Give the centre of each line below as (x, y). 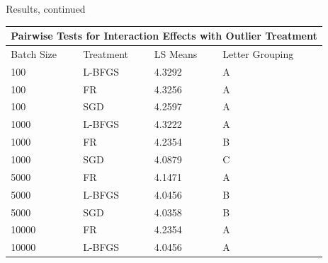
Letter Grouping (258, 53)
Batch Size (34, 53)
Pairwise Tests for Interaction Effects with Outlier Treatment (164, 36)
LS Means (176, 53)
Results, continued (46, 8)
